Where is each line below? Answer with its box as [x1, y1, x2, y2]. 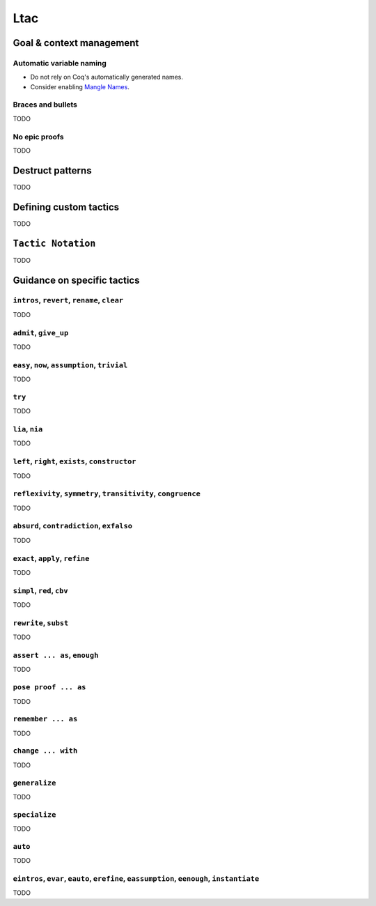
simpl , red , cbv [13, 585, 69, 595]
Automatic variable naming [13, 58, 107, 68]
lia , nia [13, 424, 43, 434]
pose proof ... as [13, 683, 86, 692]
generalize [13, 778, 56, 788]
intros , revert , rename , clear [13, 295, 124, 305]
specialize [13, 810, 56, 819]
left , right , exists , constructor [13, 456, 136, 466]
